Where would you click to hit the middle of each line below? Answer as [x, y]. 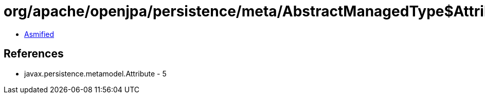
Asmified [39, 34]
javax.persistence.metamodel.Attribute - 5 [95, 73]
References [34, 54]
